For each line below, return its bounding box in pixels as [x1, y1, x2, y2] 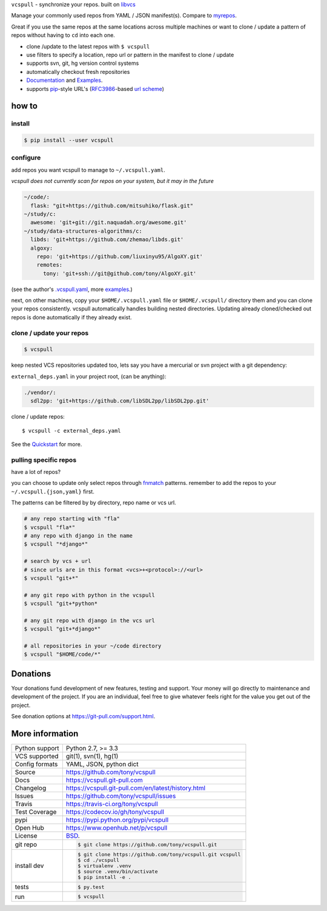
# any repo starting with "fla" [24, 515, 121, 522]
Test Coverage [15, 808, 57, 816]
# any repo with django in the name [24, 532, 133, 539]
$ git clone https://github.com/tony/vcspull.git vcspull [78, 851, 241, 858]
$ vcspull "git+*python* [24, 600, 98, 607]
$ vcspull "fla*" [24, 524, 76, 530]
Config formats [15, 760, 58, 769]
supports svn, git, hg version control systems [26, 59, 139, 67]
